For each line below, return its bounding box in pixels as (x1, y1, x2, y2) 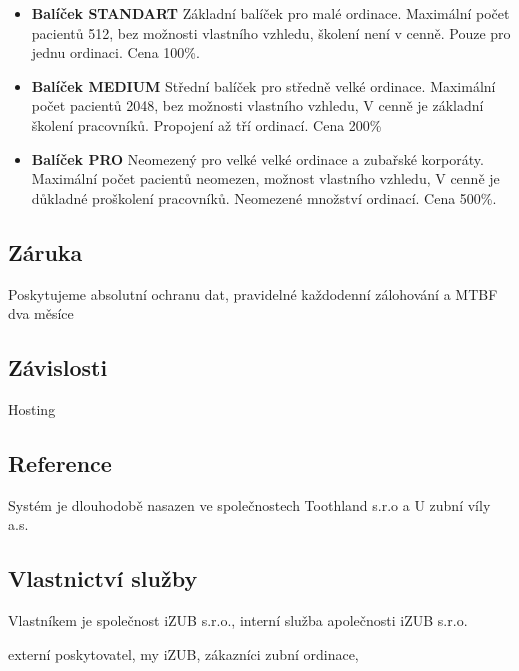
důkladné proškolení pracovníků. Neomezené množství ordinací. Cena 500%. (31, 187, 497, 208)
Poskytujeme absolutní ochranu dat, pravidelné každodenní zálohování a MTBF (8, 283, 498, 304)
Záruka (8, 236, 83, 267)
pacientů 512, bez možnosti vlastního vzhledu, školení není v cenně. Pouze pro (31, 22, 511, 43)
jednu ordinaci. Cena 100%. (31, 42, 200, 63)
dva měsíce (8, 303, 74, 324)
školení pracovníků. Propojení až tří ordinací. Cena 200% (31, 114, 382, 135)
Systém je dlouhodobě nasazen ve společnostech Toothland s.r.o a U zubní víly (8, 494, 491, 515)
